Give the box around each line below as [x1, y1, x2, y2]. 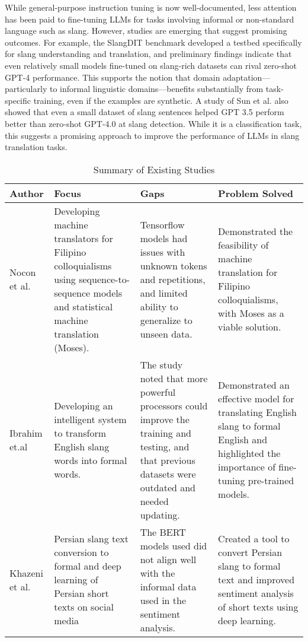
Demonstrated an [218, 378, 290, 392]
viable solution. [218, 320, 281, 334]
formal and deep [54, 559, 121, 573]
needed [140, 494, 169, 508]
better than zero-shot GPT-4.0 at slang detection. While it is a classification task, [5, 117, 302, 129]
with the [140, 565, 175, 580]
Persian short [54, 586, 109, 600]
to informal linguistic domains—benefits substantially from [49, 82, 264, 95]
